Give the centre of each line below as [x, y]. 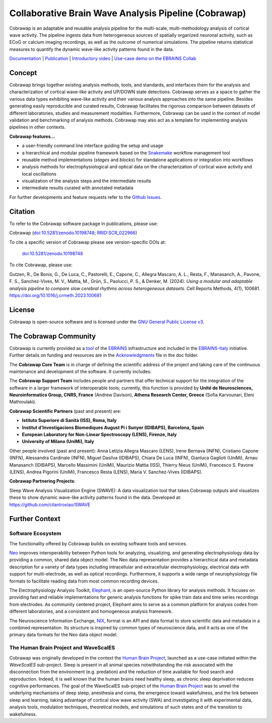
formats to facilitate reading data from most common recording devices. [84, 581]
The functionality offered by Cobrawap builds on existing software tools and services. [98, 543]
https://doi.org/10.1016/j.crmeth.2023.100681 [55, 295]
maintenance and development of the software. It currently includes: [80, 371]
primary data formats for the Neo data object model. [63, 635]
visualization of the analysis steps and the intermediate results [86, 181]
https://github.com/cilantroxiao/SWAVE [50, 504]
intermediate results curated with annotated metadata [78, 188]
